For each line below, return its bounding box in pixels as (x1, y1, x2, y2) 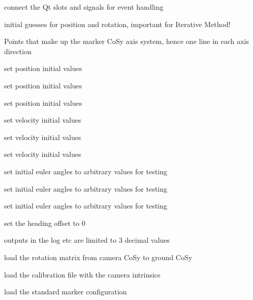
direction (4, 45, 32, 56)
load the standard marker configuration (4, 286, 127, 297)
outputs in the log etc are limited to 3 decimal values (4, 235, 170, 245)
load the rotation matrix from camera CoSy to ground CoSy (4, 251, 192, 262)
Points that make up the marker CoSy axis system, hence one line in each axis (4, 36, 249, 47)
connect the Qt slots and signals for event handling (4, 2, 164, 12)
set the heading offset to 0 (4, 217, 86, 228)
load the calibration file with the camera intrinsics (4, 269, 161, 280)
